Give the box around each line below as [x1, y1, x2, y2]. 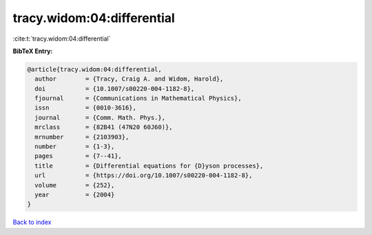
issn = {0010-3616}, [34, 104, 137, 112]
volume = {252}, [34, 181, 115, 189]
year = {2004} [34, 191, 115, 198]
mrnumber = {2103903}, [34, 133, 130, 141]
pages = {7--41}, [34, 152, 122, 160]
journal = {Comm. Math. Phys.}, [34, 114, 165, 121]
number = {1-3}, [34, 143, 115, 151]
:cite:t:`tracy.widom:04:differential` [12, 34, 111, 43]
